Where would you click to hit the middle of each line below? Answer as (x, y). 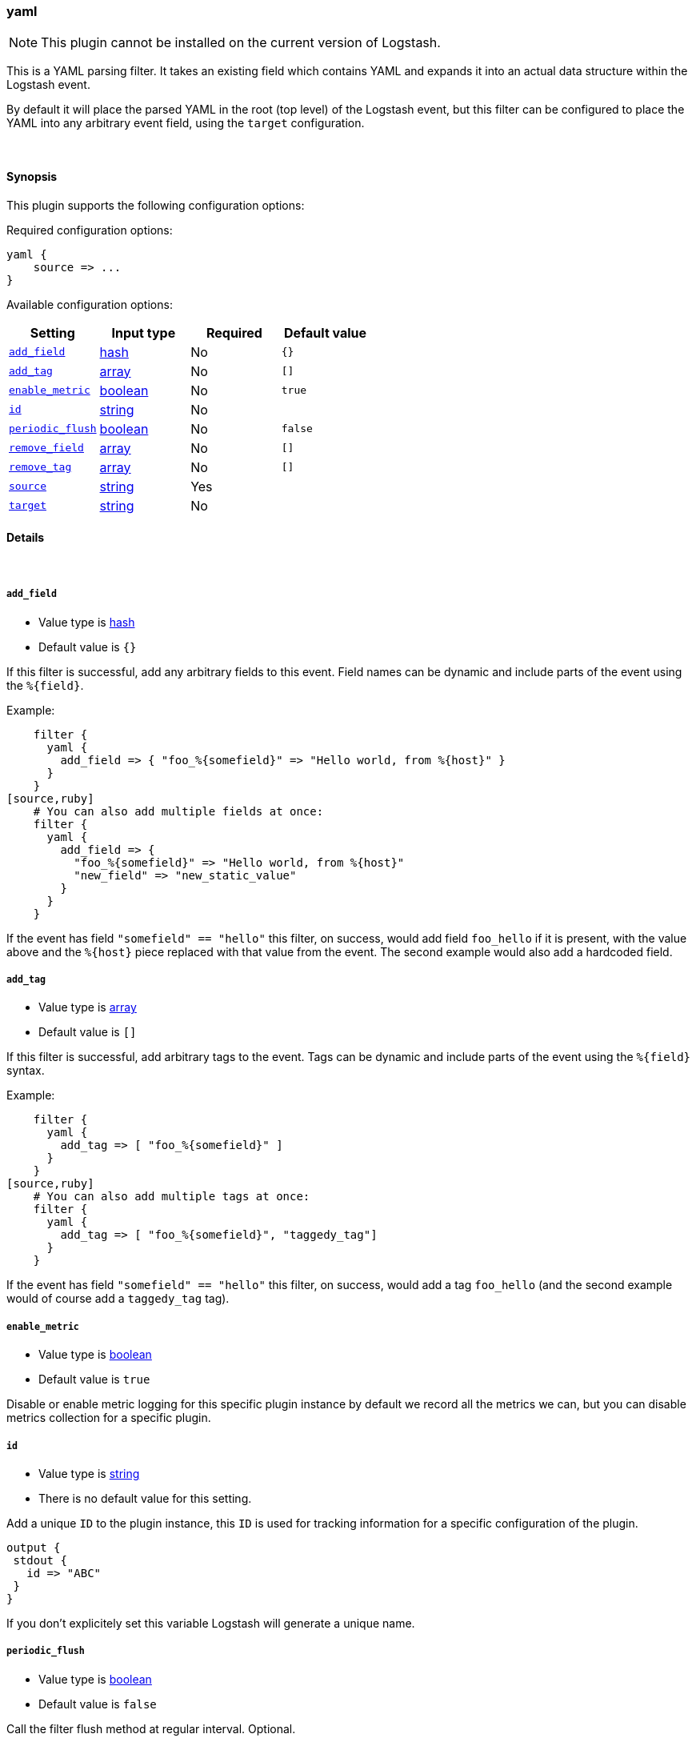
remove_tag (40, 467)
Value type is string (89, 1473)
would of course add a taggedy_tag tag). (118, 1299)
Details (26, 538)
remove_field (46, 448)
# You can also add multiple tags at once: (172, 1197)
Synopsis (32, 176)
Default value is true (94, 1380)
